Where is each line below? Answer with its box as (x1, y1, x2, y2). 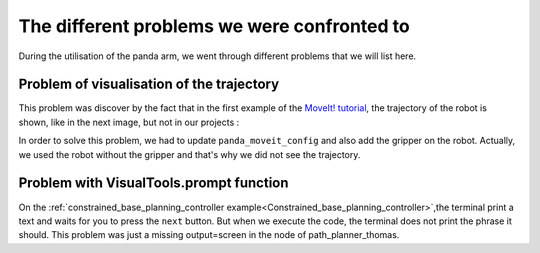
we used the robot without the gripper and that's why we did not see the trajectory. (18, 148, 361, 160)
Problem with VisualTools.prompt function (18, 175, 289, 192)
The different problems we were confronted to (18, 15, 410, 37)
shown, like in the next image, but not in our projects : (18, 116, 240, 128)
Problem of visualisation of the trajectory (18, 76, 280, 93)
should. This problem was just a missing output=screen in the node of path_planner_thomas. (18, 229, 400, 241)
